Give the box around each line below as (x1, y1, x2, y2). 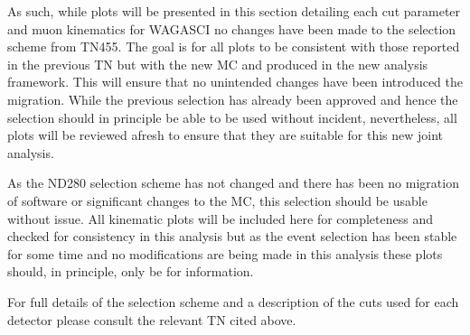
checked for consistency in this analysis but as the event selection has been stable (7, 227, 457, 246)
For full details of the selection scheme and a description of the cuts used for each (7, 292, 459, 311)
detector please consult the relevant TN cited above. (7, 310, 296, 329)
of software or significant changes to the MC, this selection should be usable (7, 191, 428, 209)
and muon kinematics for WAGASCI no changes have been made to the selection (7, 19, 456, 38)
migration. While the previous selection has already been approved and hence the (7, 89, 458, 108)
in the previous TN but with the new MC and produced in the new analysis (7, 54, 428, 73)
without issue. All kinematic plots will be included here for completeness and (7, 209, 434, 228)
